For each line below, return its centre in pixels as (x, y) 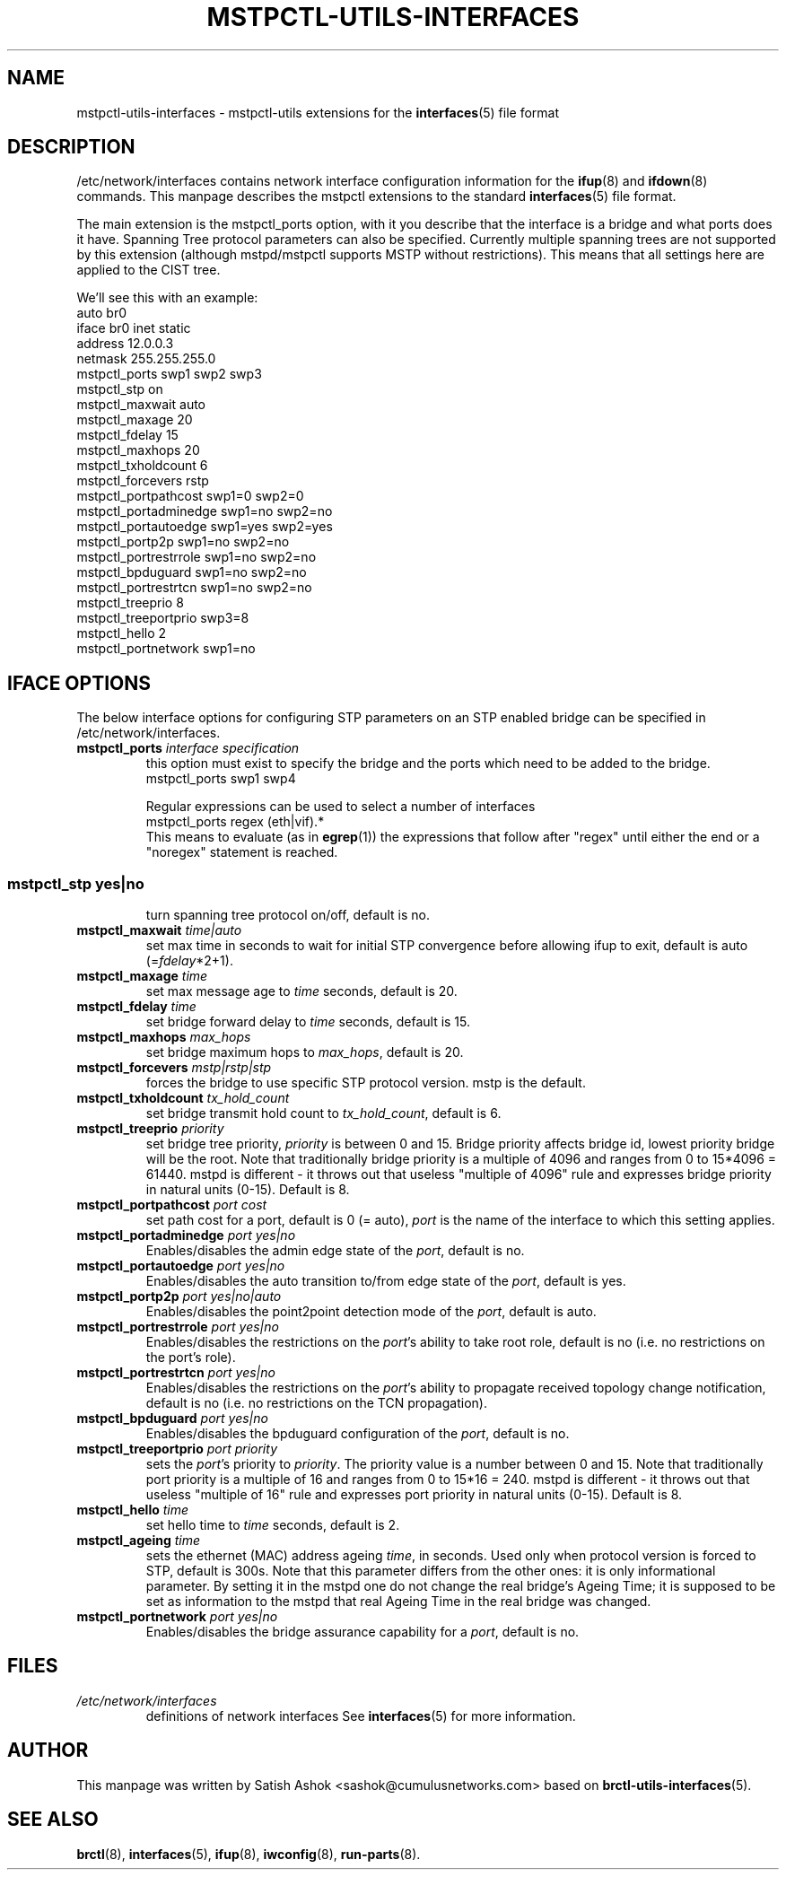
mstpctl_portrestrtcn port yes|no (176, 1373)
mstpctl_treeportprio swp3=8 (163, 618)
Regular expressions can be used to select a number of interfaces (341, 807)
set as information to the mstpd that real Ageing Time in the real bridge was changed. (398, 1602)
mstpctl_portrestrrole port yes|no (178, 1327)
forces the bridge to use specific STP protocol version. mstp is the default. (366, 1083)
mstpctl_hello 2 (122, 633)
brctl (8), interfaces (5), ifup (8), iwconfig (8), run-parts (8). (249, 1854)
